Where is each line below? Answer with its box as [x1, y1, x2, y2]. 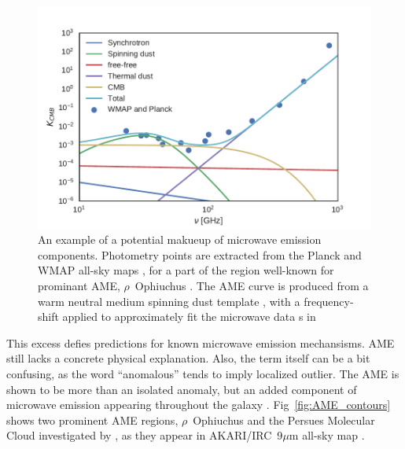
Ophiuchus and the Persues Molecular [193, 411, 375, 428]
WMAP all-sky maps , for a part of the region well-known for [38, 262, 334, 278]
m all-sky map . [289, 427, 365, 443]
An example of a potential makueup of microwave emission [38, 231, 322, 248]
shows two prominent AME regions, [6, 411, 179, 428]
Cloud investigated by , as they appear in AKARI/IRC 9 [6, 427, 283, 443]
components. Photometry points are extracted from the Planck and [38, 246, 362, 263]
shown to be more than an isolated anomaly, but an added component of [6, 381, 357, 397]
